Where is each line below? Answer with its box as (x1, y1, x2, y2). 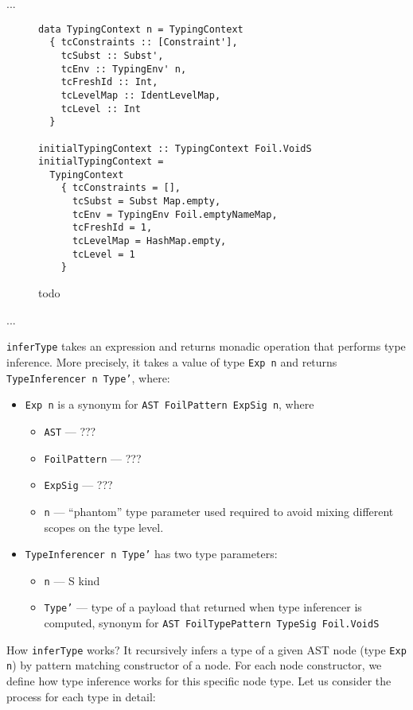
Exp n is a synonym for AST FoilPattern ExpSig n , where (25, 396, 314, 413)
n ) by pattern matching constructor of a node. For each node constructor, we (6, 657, 382, 673)
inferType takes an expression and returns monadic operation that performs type (6, 338, 406, 355)
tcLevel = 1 (72, 248, 135, 260)
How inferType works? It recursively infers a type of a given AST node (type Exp (6, 641, 407, 658)
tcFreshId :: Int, (60, 76, 158, 88)
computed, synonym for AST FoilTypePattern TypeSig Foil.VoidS (44, 615, 380, 631)
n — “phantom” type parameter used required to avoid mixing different (44, 502, 394, 519)
